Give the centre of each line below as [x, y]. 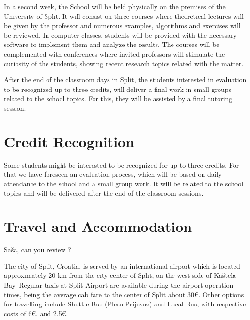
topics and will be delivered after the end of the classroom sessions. [104, 193]
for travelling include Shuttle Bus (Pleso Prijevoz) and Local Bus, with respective [125, 304]
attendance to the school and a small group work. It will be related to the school [124, 183]
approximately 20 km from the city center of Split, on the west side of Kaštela [120, 275]
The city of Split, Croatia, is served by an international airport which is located [122, 266]
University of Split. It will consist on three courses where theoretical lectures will [124, 16]
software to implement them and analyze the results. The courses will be [112, 44]
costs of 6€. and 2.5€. [36, 313]
